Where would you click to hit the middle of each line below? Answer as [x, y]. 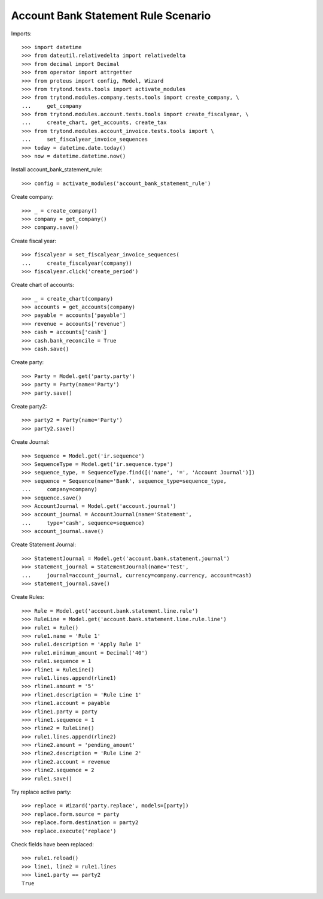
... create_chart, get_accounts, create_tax [94, 122]
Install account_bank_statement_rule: [57, 169]
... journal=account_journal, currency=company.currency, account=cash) [137, 575]
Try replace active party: [41, 792]
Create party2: [29, 406]
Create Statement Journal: [43, 544]
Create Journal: [30, 442]
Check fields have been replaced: [52, 844]
